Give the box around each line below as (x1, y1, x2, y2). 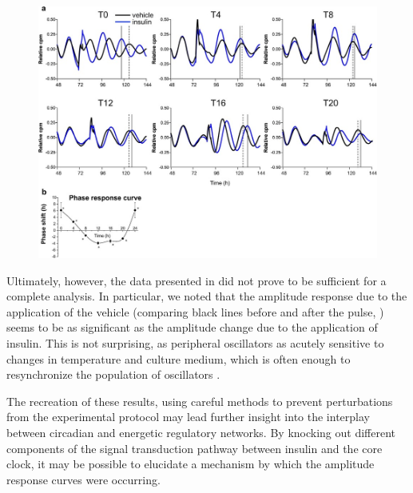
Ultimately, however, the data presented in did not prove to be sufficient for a (6, 272, 387, 288)
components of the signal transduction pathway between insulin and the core (6, 439, 383, 456)
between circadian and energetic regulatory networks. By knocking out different (6, 424, 396, 441)
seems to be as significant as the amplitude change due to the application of (6, 319, 378, 336)
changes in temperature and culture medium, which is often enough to (6, 350, 351, 367)
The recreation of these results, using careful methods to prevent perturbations (6, 392, 393, 409)
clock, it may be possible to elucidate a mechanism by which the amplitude (6, 455, 375, 472)
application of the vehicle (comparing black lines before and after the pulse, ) (6, 303, 384, 320)
